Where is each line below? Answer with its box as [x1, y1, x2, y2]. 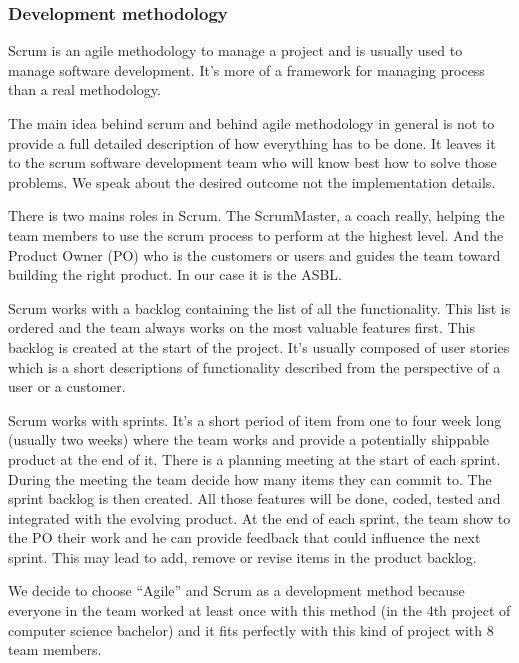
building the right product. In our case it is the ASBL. [8, 264, 342, 285]
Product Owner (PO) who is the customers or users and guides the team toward [8, 244, 501, 265]
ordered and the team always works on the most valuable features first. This [8, 317, 475, 338]
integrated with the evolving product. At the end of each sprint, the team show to [8, 507, 511, 528]
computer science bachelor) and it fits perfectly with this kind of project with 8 [8, 619, 494, 640]
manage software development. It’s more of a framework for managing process [8, 59, 485, 80]
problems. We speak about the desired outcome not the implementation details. [8, 171, 496, 192]
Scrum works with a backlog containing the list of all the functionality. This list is [8, 297, 511, 318]
